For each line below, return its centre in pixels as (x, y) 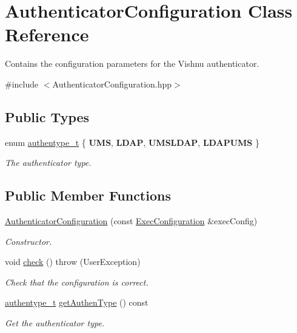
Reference (47, 34)
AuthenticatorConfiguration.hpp (112, 84)
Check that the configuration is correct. (77, 282)
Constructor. (28, 241)
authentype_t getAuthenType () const (77, 302)
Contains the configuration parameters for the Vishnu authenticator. (132, 64)
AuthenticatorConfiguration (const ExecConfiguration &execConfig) (131, 221)
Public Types (47, 116)
